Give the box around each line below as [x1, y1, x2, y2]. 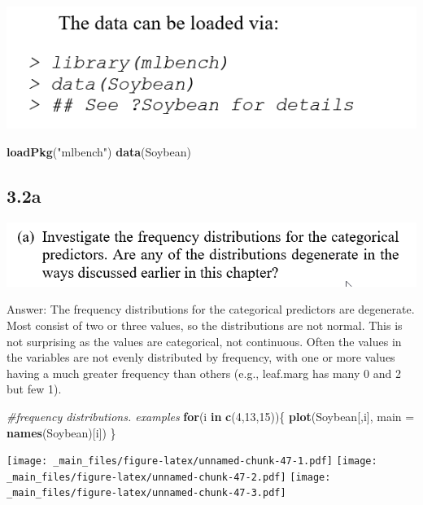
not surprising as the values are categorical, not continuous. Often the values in [7, 332, 402, 349]
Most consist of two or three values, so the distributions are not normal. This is [7, 316, 403, 333]
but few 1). [7, 380, 62, 397]
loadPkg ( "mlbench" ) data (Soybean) [7, 143, 191, 160]
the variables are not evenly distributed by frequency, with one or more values [7, 349, 395, 366]
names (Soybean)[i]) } [7, 424, 116, 441]
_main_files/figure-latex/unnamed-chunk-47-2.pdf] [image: [7, 471, 331, 483]
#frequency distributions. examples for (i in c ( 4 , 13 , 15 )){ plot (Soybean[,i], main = [7, 407, 415, 424]
